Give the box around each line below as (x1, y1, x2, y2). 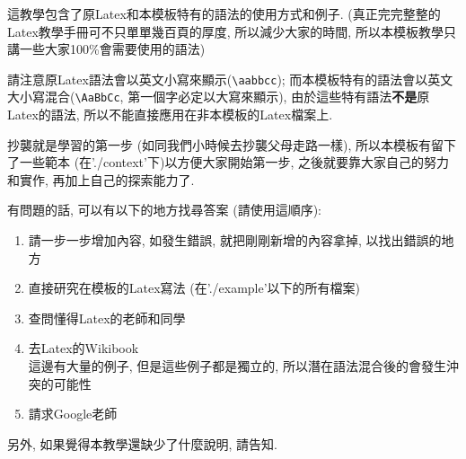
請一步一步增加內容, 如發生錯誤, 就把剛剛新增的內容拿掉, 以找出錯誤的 (28, 231, 442, 250)
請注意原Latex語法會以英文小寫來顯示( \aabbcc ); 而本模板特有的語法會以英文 (7, 69, 453, 88)
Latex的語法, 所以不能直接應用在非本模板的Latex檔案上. (7, 105, 333, 124)
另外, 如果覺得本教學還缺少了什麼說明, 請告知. (7, 434, 277, 453)
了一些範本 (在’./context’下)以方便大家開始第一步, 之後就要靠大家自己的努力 (7, 153, 449, 172)
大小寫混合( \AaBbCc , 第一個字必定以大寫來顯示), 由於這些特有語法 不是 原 (7, 87, 430, 106)
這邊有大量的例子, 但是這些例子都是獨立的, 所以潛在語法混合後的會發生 (28, 357, 446, 375)
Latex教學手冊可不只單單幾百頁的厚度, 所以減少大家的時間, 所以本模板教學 (7, 22, 444, 40)
